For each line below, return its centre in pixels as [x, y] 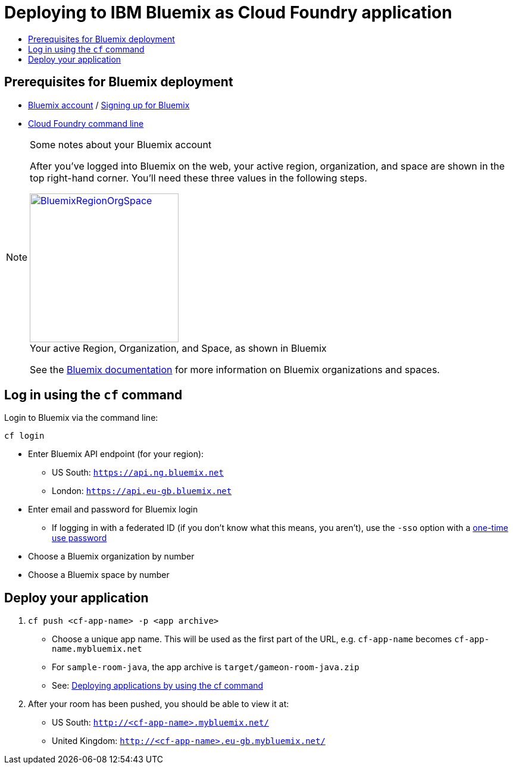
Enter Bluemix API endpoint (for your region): [116, 454]
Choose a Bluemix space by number [99, 575]
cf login [24, 436]
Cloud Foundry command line [86, 123]
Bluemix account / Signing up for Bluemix [109, 105]
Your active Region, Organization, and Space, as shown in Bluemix [178, 348]
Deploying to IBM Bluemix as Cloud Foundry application [228, 12]
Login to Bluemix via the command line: [81, 418]
